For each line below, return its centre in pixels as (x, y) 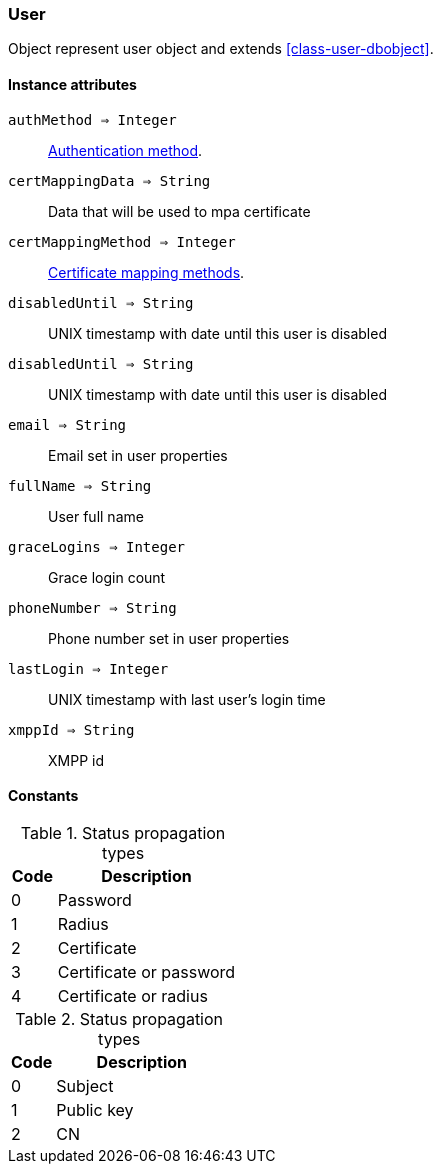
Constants (43, 796)
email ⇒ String (67, 424)
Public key (95, 1109)
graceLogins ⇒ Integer (97, 546)
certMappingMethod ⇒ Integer (122, 241)
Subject (85, 1085)
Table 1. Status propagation (123, 832)
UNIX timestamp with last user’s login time (187, 699)
